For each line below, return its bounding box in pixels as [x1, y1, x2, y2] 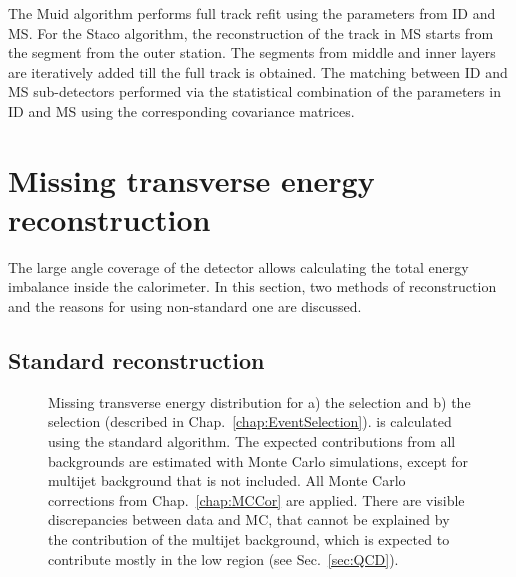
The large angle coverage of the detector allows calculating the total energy [8, 256, 469, 277]
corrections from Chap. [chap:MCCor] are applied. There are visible [48, 489, 465, 510]
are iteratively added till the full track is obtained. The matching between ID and [8, 61, 508, 82]
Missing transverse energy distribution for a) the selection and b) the [48, 391, 471, 412]
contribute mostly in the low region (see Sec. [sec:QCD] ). [48, 548, 399, 569]
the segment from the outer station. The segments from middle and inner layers [8, 42, 496, 63]
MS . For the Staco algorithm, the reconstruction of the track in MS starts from [8, 22, 494, 43]
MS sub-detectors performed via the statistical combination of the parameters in [8, 81, 501, 102]
